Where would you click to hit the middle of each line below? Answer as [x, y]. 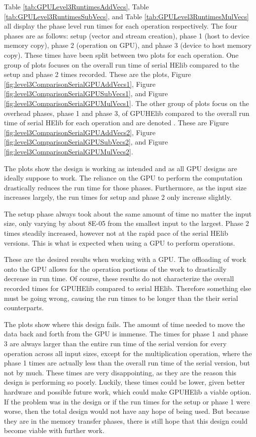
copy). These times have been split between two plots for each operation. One [121, 55]
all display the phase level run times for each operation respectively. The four [121, 26]
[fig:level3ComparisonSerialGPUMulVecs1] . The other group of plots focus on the [127, 103]
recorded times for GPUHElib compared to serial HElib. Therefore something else [128, 288]
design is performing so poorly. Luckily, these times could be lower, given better [125, 382]
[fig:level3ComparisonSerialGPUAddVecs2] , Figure [80, 132]
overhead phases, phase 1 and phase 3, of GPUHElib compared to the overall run [127, 113]
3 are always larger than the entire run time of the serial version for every [115, 343]
